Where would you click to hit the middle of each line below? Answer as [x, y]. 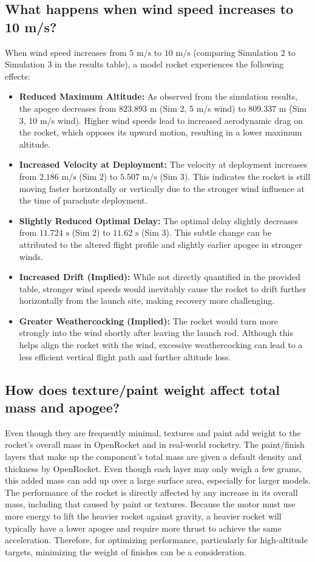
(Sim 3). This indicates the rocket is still [235, 176]
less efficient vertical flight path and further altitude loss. [125, 356]
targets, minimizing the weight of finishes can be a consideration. [126, 551]
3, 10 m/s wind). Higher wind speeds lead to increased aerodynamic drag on [161, 120]
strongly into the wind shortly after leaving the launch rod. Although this [156, 333]
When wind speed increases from [66, 52]
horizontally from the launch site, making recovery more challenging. [147, 300]
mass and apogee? [63, 407]
